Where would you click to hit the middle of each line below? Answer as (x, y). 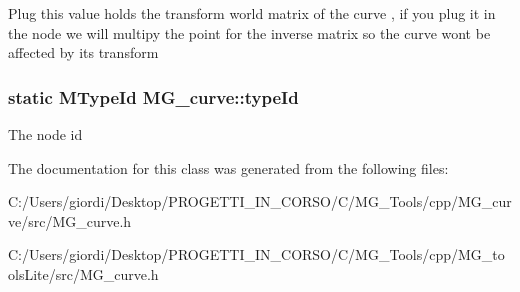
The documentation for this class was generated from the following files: (228, 167)
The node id (45, 134)
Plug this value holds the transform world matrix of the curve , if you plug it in (252, 13)
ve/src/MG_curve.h (70, 220)
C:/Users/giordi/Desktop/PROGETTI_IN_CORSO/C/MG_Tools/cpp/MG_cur (260, 201)
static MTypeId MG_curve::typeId (153, 96)
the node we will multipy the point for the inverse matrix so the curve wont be (249, 32)
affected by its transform (83, 52)
